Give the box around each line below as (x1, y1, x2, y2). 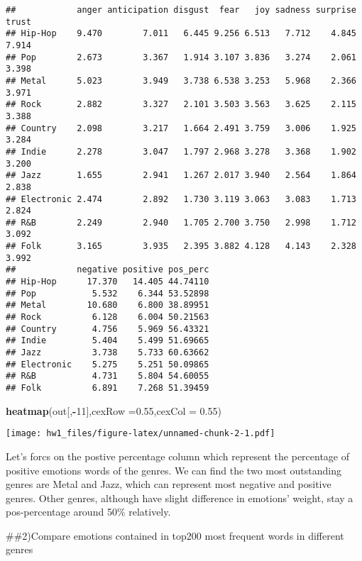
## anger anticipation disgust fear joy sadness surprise (6, 5, 356, 15)
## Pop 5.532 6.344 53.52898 (6, 288, 209, 299)
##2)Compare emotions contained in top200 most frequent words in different (6, 528, 344, 543)
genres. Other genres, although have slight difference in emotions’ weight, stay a (6, 490, 353, 505)
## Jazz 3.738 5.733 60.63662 (6, 348, 209, 358)
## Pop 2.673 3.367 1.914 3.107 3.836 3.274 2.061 (6, 52, 356, 62)
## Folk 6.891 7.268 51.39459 (6, 383, 209, 393)
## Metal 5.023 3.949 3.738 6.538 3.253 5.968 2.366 (6, 75, 356, 86)
